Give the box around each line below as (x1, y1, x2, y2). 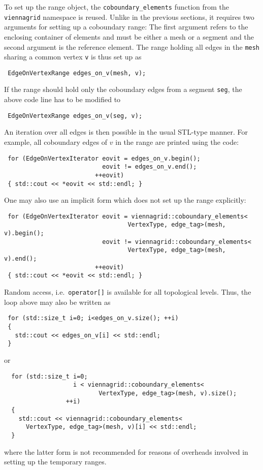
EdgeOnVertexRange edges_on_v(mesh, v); (8, 69, 146, 77)
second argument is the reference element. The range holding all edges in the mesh (4, 41, 260, 52)
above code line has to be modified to (4, 94, 121, 105)
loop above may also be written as (4, 296, 111, 307)
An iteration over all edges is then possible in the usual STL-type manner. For (4, 127, 248, 137)
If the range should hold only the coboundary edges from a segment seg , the (4, 84, 242, 95)
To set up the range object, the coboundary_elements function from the (4, 2, 229, 12)
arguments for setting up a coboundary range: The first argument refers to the (4, 21, 248, 32)
